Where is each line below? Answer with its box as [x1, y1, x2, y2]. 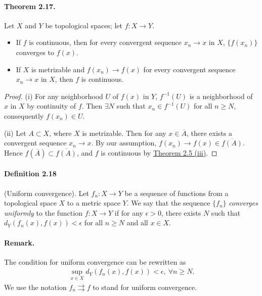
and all [126, 217, 148, 228]
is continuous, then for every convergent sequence [29, 37, 182, 47]
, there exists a [186, 127, 232, 138]
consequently [4, 110, 44, 121]
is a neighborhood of [189, 90, 253, 101]
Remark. [4, 237, 35, 248]
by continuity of [27, 101, 76, 111]
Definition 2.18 [4, 168, 57, 179]
